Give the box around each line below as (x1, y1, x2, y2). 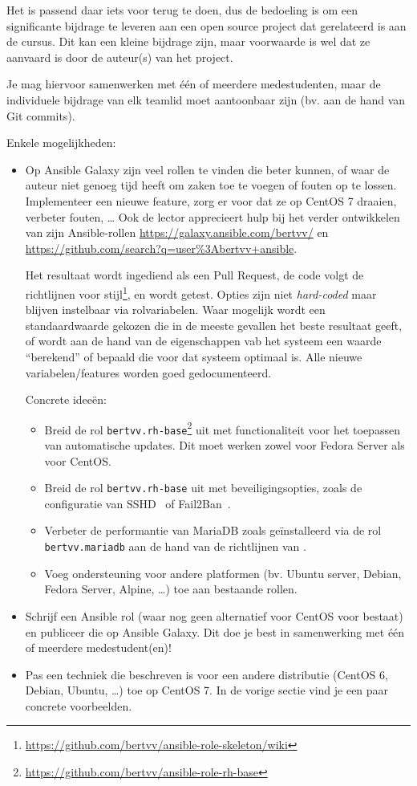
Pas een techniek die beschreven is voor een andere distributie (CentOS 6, (25, 666, 388, 682)
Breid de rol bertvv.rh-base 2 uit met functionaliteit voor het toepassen (44, 418, 400, 438)
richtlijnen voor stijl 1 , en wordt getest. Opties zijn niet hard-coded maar (25, 283, 377, 302)
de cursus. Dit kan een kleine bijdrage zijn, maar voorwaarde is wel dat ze (6, 33, 370, 50)
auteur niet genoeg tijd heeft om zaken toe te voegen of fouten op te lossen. (25, 177, 397, 193)
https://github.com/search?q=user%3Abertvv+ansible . (25, 239, 298, 256)
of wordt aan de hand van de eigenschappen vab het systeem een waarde (25, 332, 382, 349)
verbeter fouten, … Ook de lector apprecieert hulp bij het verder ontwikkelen (25, 208, 400, 225)
